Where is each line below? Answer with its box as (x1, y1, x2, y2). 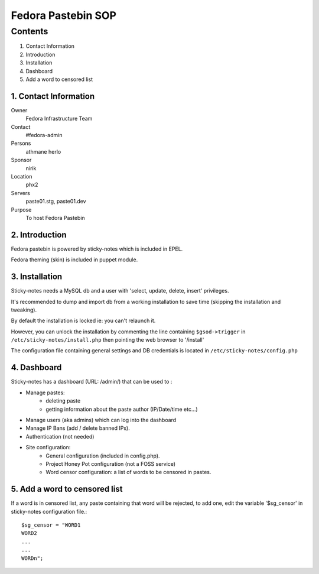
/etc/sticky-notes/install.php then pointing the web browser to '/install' (11, 336, 204, 343)
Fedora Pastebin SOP (11, 9, 116, 22)
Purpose (11, 206, 32, 213)
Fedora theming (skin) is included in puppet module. (11, 256, 138, 263)
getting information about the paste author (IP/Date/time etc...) (45, 406, 198, 413)
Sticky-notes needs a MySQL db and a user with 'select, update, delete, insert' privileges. (11, 287, 229, 294)
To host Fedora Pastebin (25, 214, 85, 221)
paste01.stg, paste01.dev (25, 198, 86, 205)
